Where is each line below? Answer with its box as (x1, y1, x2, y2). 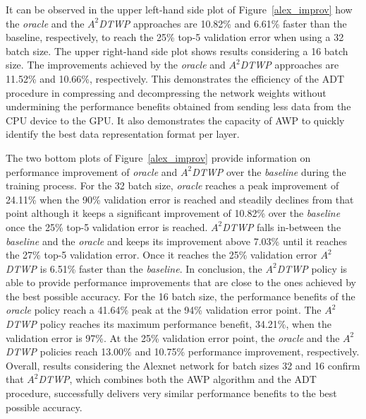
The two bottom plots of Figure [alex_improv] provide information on (6, 150, 311, 165)
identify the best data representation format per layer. (6, 126, 240, 141)
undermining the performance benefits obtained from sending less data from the (6, 99, 351, 114)
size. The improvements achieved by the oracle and (6, 57, 226, 72)
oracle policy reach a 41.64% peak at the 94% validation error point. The (6, 302, 322, 317)
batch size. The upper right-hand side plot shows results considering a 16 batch (6, 43, 348, 58)
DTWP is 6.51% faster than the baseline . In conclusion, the (6, 261, 262, 276)
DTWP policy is (276, 261, 348, 276)
